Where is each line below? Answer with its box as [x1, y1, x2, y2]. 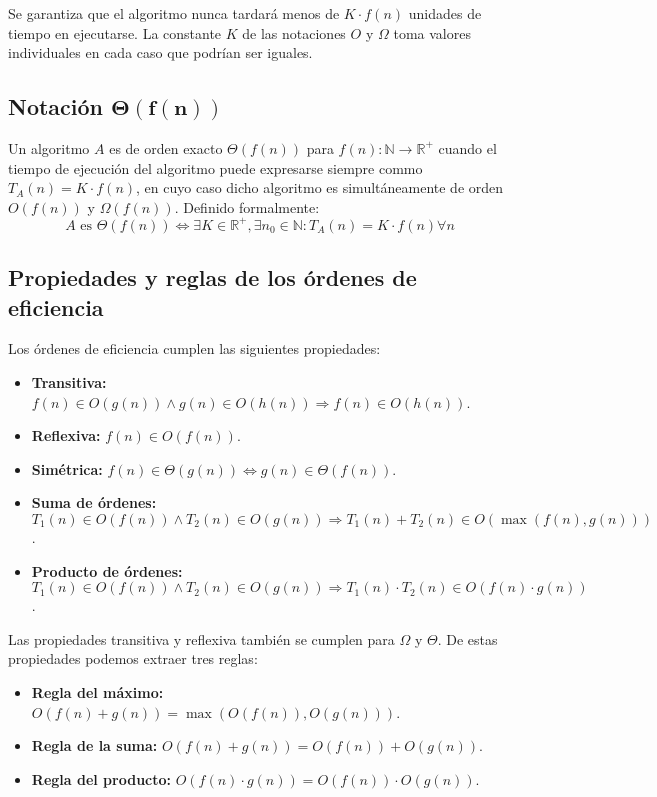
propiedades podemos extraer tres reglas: [8, 648, 258, 669]
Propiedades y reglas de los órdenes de [8, 262, 417, 293]
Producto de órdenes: [31, 560, 183, 581]
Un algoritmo [8, 137, 90, 158]
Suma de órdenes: [31, 492, 157, 513]
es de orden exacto [109, 137, 223, 158]
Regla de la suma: [31, 735, 158, 756]
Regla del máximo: [31, 681, 164, 702]
